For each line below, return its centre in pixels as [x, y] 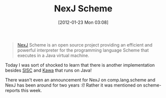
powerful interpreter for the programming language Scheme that [83, 50]
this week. [31, 90]
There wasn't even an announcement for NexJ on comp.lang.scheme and [80, 80]
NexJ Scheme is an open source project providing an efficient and [85, 45]
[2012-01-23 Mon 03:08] [83, 22]
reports [13, 90]
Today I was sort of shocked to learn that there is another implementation [80, 65]
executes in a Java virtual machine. [53, 55]
